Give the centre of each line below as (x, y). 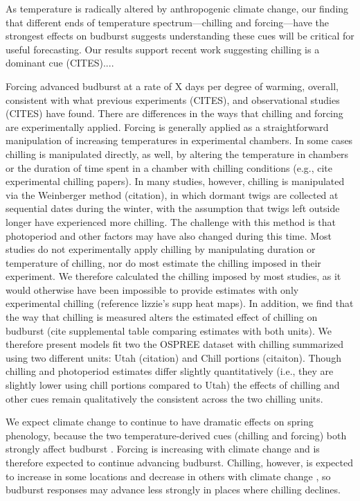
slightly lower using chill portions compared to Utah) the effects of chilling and (173, 385)
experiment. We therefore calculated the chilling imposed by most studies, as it (173, 276)
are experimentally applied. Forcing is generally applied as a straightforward (167, 126)
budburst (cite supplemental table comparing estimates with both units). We (169, 330)
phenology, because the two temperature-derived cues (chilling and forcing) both (176, 435)
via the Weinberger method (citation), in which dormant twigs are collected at (172, 194)
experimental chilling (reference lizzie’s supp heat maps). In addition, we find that (180, 303)
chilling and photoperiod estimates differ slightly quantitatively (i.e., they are (170, 371)
